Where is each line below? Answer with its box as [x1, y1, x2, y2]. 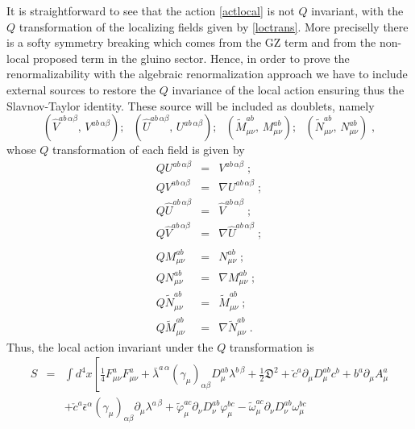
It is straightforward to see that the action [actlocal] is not [6, 2, 295, 19]
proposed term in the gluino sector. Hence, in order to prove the [33, 49, 350, 66]
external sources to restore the [6, 81, 156, 98]
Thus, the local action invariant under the [6, 338, 214, 355]
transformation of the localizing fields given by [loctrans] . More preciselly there [19, 18, 409, 35]
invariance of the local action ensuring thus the [172, 81, 405, 98]
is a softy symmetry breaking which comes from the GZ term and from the [6, 34, 376, 51]
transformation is [229, 338, 314, 355]
